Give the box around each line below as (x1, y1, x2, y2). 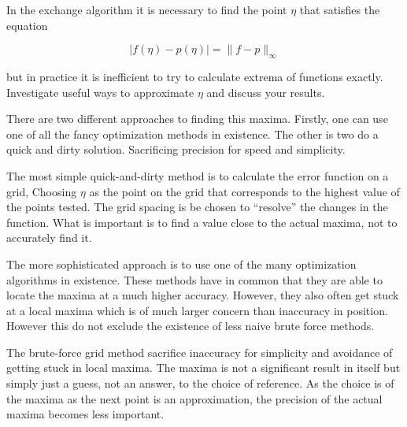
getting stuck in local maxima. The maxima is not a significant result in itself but (6, 359, 401, 376)
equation (6, 17, 48, 33)
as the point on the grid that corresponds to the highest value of (89, 183, 400, 199)
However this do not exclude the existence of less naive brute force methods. (6, 317, 375, 334)
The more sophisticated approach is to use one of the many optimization (6, 255, 357, 272)
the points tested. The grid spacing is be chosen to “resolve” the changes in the (6, 199, 388, 215)
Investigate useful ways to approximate (6, 84, 194, 100)
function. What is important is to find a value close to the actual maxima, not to (6, 213, 398, 230)
